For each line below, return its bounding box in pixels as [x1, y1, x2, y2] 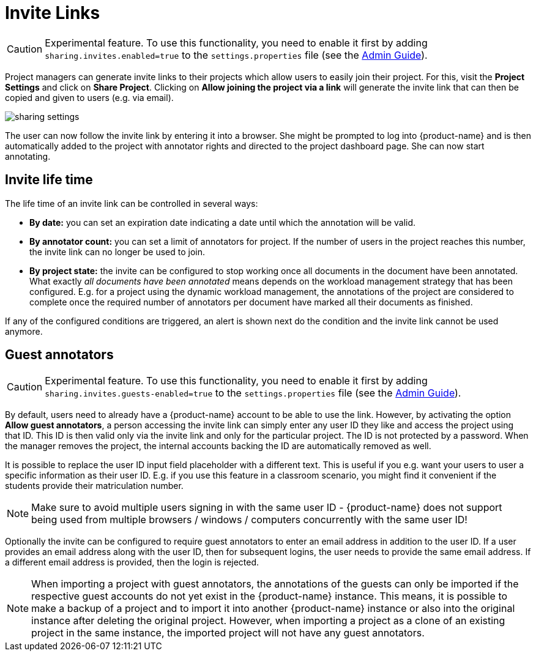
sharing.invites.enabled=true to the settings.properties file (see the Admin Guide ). [45, 48, 428, 61]
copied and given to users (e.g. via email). [5, 92, 174, 103]
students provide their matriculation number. [5, 480, 184, 491]
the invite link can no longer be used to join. [29, 246, 205, 257]
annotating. [5, 151, 51, 162]
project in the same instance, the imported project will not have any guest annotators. [31, 627, 425, 639]
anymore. [5, 326, 43, 337]
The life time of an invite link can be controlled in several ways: [5, 198, 258, 209]
